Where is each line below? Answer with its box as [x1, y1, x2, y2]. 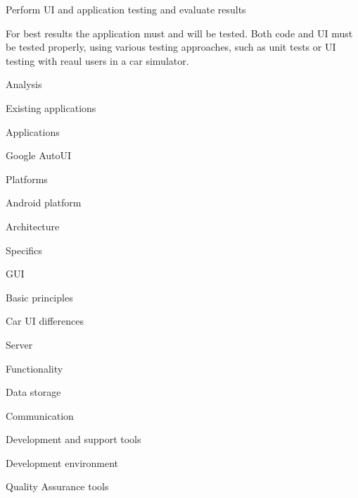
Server [6, 337, 33, 351]
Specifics [6, 242, 42, 257]
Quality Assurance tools [6, 479, 109, 494]
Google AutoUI [6, 148, 72, 163]
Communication [6, 408, 74, 423]
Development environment [6, 455, 119, 470]
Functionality [6, 361, 63, 375]
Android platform [6, 195, 82, 210]
